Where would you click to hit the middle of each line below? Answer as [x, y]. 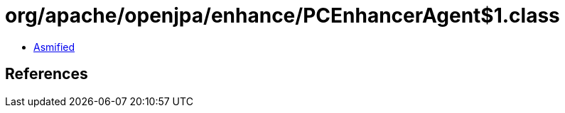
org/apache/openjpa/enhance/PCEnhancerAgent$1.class [282, 16]
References [47, 74]
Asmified [54, 47]
